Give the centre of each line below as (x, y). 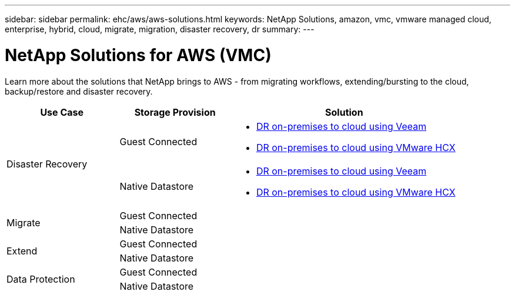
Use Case (62, 112)
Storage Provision (175, 112)
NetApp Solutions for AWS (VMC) (138, 55)
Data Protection (41, 279)
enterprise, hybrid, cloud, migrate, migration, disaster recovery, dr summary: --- (160, 29)
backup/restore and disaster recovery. (79, 91)
